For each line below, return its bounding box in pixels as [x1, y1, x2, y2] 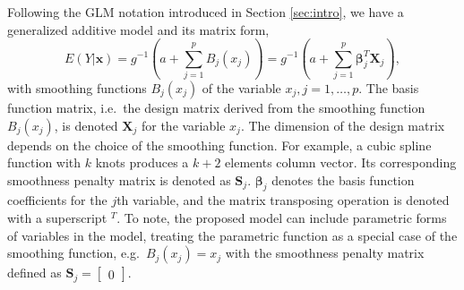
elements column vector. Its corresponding [225, 153, 457, 172]
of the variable [202, 78, 281, 97]
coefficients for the [7, 191, 107, 209]
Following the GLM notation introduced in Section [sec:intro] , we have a [7, 3, 404, 21]
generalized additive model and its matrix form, [7, 20, 270, 38]
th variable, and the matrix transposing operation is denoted [116, 191, 450, 209]
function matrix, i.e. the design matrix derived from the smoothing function [7, 98, 425, 116]
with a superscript [7, 209, 107, 227]
